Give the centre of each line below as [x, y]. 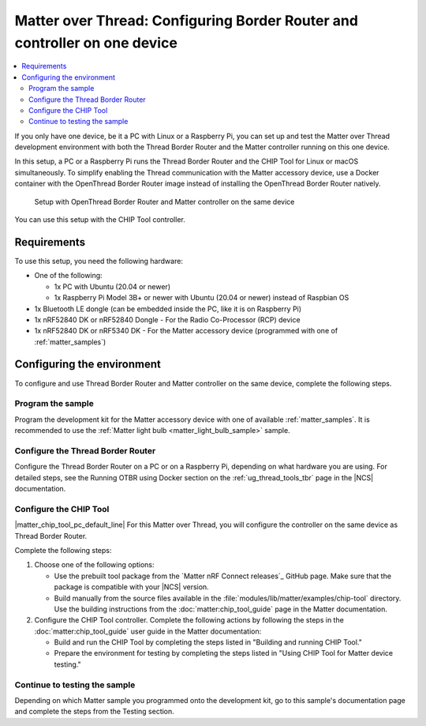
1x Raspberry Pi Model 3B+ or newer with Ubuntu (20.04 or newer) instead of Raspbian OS [202, 298]
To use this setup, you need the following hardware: [99, 261]
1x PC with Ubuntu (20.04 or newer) [112, 286]
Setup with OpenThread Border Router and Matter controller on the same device [164, 201]
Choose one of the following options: [94, 565]
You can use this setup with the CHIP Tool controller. [100, 220]
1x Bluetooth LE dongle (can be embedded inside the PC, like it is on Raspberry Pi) [168, 309]
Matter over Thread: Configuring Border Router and [187, 21]
